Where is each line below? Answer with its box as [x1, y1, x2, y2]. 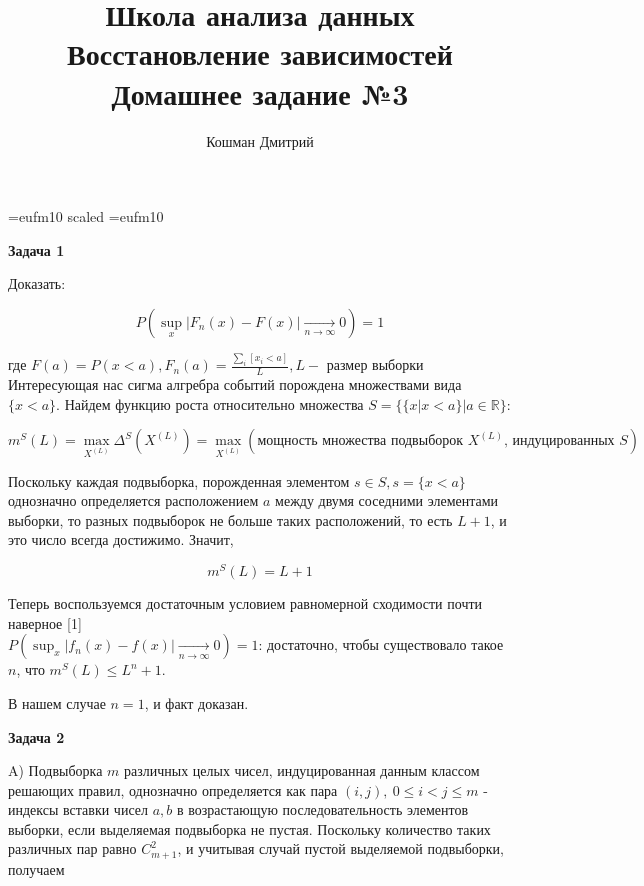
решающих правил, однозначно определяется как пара [8, 779, 338, 800]
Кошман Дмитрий [206, 130, 314, 151]
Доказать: [8, 273, 66, 294]
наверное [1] [8, 612, 82, 633]
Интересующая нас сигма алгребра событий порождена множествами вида [8, 373, 462, 394]
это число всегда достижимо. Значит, [8, 529, 234, 550]
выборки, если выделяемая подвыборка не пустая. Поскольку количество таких [8, 818, 491, 839]
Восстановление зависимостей [67, 33, 453, 74]
